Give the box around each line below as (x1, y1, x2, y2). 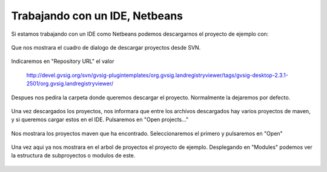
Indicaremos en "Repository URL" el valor (11, 58, 114, 65)
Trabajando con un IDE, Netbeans (11, 9, 183, 22)
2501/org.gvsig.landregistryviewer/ (26, 80, 114, 87)
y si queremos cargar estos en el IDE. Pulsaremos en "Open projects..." (11, 116, 189, 124)
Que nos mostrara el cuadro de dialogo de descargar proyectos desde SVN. (11, 44, 201, 51)
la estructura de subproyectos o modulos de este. (11, 152, 136, 159)
